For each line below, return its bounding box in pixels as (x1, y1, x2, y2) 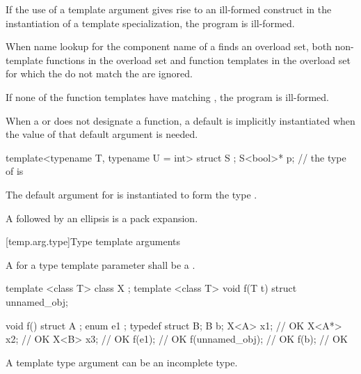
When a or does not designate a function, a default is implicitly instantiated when (6, 113, 355, 127)
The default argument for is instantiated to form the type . (6, 187, 257, 201)
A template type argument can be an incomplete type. (6, 354, 238, 369)
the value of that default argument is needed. (6, 127, 198, 141)
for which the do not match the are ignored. (6, 66, 193, 81)
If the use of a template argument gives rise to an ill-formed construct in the (6, 2, 332, 16)
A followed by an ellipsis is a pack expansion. (6, 210, 198, 225)
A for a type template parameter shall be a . (6, 257, 195, 272)
